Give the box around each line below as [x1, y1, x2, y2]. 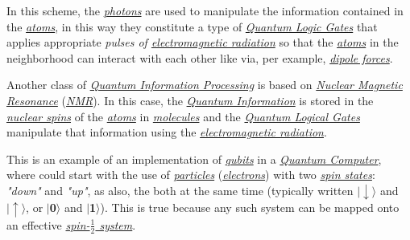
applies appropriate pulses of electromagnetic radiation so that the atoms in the [6, 34, 399, 51]
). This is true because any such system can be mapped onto [100, 199, 400, 216]
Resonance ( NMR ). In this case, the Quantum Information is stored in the [6, 92, 374, 108]
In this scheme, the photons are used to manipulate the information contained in [6, 2, 404, 18]
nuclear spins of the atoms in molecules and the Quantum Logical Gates [6, 108, 360, 124]
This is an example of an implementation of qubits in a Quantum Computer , [6, 150, 382, 167]
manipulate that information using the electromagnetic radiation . [6, 124, 327, 140]
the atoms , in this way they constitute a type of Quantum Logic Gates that [6, 18, 378, 35]
